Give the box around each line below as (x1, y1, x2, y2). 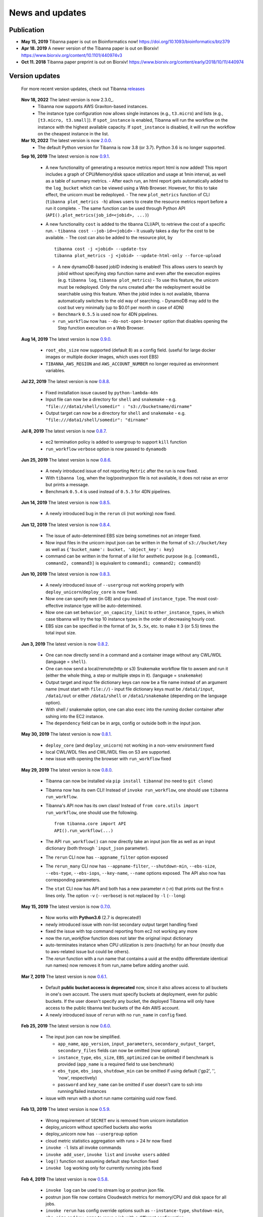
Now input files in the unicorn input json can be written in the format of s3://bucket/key (45, 539, 227, 545)
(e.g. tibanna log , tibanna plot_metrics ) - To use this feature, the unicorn (57, 277, 219, 283)
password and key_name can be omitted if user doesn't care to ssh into (57, 1082, 203, 1088)
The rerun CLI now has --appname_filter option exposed (45, 854, 168, 860)
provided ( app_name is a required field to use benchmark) (57, 1061, 174, 1067)
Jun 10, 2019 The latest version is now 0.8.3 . (21, 571, 111, 577)
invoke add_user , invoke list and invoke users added (45, 1151, 170, 1157)
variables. (45, 368, 65, 373)
